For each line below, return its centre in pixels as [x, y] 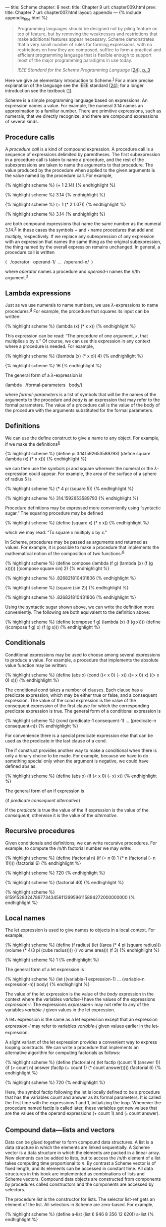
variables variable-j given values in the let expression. [60, 1010]
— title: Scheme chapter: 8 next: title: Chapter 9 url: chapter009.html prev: [81, 7]
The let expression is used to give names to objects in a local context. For [80, 930]
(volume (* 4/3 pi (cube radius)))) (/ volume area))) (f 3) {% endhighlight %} [83, 950]
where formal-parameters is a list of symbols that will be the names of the [81, 394]
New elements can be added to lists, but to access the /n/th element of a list [83, 1158]
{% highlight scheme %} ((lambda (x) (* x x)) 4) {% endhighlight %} [74, 356]
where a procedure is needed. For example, [50, 346]
